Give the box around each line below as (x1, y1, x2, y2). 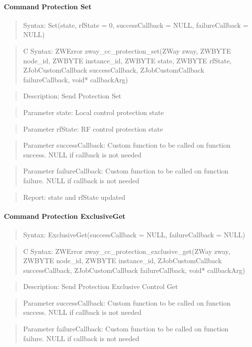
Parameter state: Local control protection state (23, 107, 164, 117)
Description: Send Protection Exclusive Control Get (23, 281, 178, 291)
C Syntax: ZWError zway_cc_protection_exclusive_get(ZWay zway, (23, 246, 231, 256)
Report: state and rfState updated (23, 192, 126, 202)
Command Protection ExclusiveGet (4, 211, 126, 221)
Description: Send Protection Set (23, 91, 121, 101)
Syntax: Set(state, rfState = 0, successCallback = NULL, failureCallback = (23, 19, 249, 30)
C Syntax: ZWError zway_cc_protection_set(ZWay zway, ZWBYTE (23, 45, 231, 56)
